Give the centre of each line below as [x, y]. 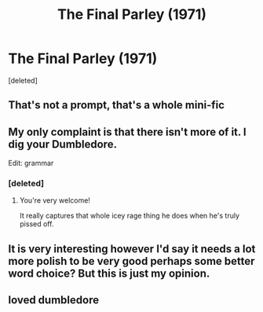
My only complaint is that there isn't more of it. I [128, 132]
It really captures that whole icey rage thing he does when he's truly [130, 216]
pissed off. [37, 224]
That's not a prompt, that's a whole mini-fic [117, 105]
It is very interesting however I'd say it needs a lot [132, 249]
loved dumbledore [54, 300]
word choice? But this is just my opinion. [109, 273]
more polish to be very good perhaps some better [131, 261]
